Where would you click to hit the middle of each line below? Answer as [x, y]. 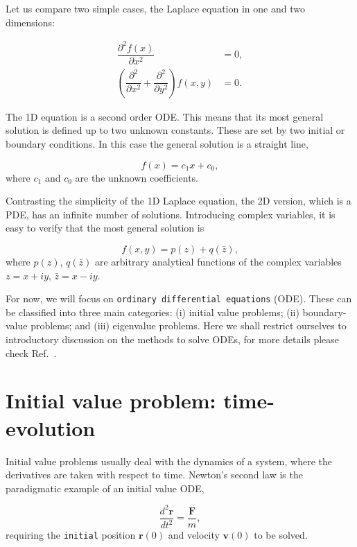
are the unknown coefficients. [137, 177]
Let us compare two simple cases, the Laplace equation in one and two [155, 8]
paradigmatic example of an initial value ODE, [105, 488]
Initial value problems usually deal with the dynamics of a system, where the [169, 461]
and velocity [194, 535]
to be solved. [281, 535]
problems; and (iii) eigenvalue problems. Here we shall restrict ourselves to [189, 325]
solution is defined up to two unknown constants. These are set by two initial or [175, 130]
